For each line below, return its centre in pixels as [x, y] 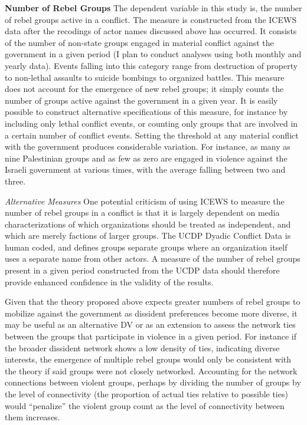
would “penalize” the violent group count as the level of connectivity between [145, 405]
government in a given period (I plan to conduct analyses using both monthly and [153, 54]
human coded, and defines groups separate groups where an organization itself [146, 247]
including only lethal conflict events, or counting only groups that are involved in [151, 123]
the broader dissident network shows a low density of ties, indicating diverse [142, 347]
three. [15, 181]
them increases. [32, 417]
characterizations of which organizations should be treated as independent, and [148, 224]
